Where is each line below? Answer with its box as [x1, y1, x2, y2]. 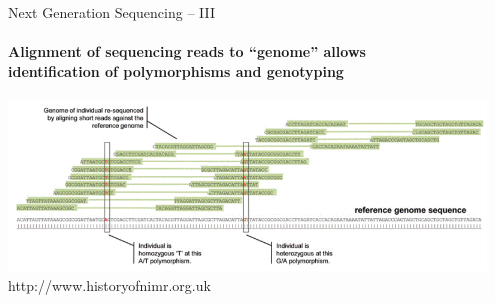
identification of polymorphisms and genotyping [8, 60, 344, 81]
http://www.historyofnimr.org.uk [8, 274, 211, 295]
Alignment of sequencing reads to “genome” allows [8, 41, 366, 62]
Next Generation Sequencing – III [8, 2, 216, 22]
